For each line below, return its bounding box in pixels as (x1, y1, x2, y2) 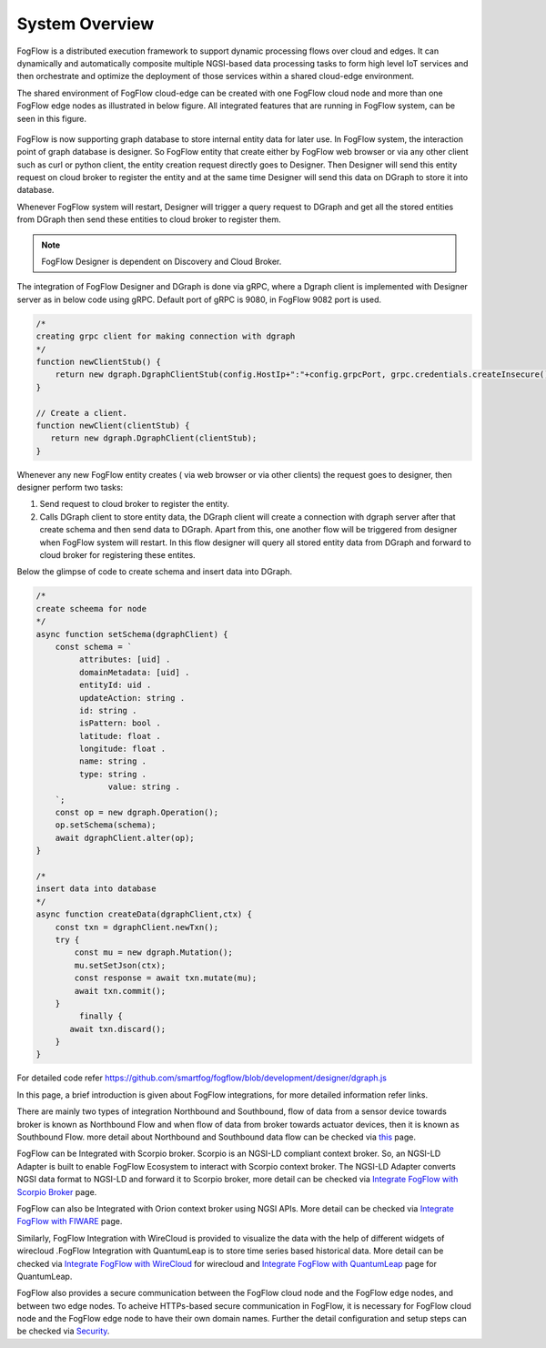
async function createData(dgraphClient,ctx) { (35, 909, 252, 919)
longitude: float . (78, 744, 167, 755)
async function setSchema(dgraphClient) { (35, 629, 228, 639)
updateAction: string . (78, 693, 186, 703)
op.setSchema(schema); (55, 820, 157, 830)
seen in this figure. (16, 113, 86, 124)
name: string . (78, 756, 147, 766)
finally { (78, 1011, 123, 1021)
